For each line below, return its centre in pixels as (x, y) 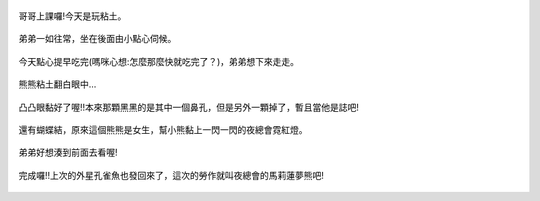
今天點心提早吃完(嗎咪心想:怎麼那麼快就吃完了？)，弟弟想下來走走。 (159, 61)
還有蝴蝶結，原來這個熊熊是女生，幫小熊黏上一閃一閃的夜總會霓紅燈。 (163, 129)
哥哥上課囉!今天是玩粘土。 (72, 16)
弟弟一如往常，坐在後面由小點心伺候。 (97, 39)
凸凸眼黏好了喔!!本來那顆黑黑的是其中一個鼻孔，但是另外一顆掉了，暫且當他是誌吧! (189, 107)
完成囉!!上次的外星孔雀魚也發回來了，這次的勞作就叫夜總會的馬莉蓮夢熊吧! (171, 175)
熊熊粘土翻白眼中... (57, 84)
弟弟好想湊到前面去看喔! (68, 152)
